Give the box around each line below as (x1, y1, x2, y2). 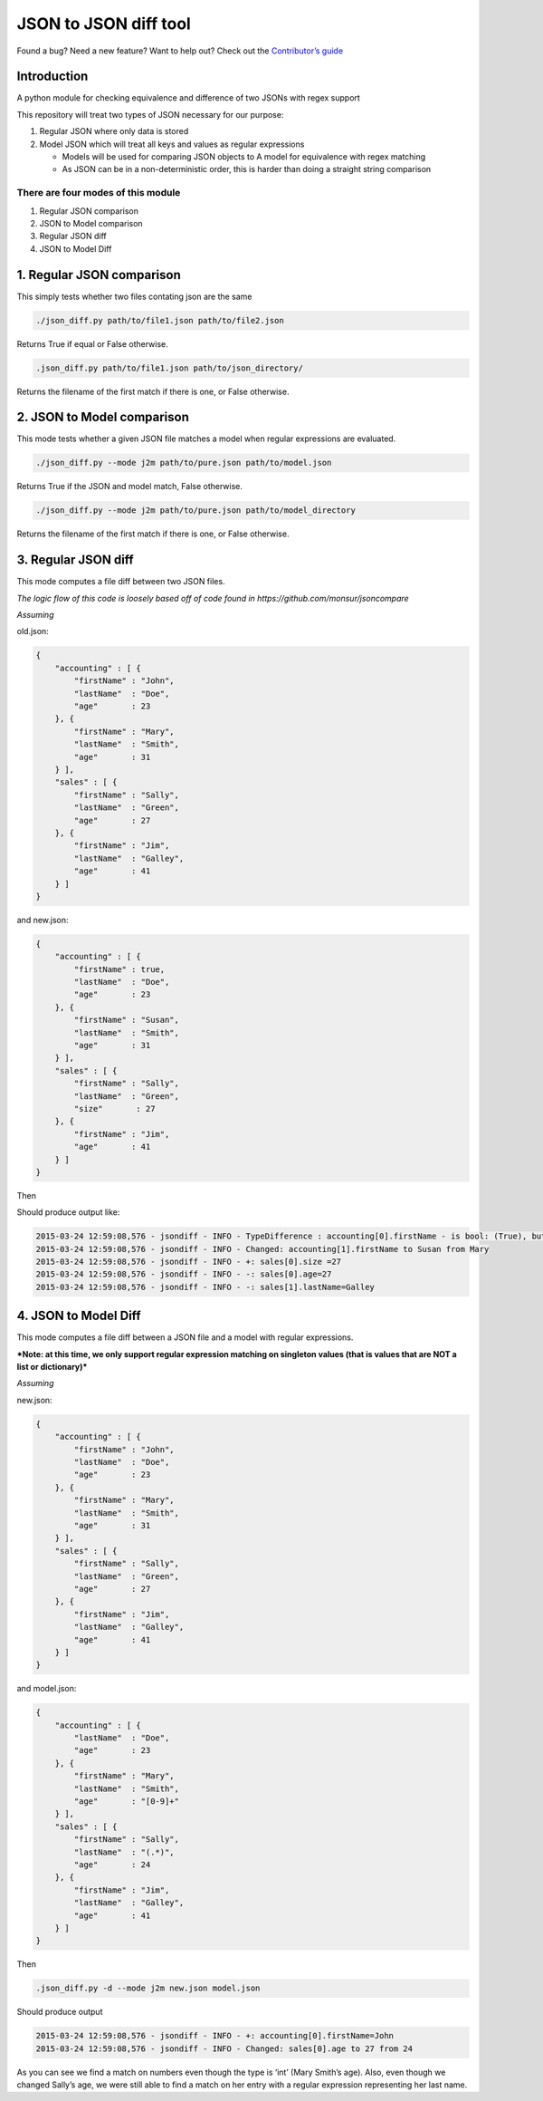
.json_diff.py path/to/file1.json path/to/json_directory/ (35, 362, 303, 373)
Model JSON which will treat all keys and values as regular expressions (39, 139, 305, 149)
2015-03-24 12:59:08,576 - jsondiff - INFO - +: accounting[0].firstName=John (35, 2030, 394, 2041)
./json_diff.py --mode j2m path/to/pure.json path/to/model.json (35, 458, 332, 468)
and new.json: (16, 914, 69, 925)
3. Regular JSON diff (16, 553, 135, 568)
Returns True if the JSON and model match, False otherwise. (16, 481, 243, 492)
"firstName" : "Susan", (73, 1015, 180, 1026)
